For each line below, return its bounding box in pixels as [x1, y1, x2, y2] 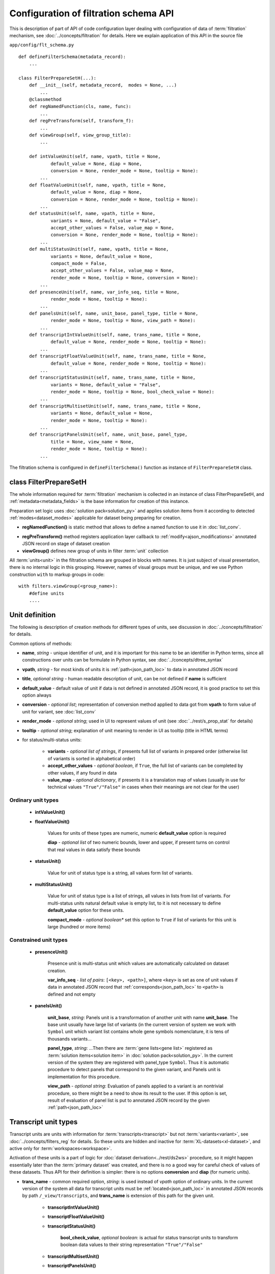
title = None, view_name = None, [50, 439, 134, 444]
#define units [29, 590, 65, 596]
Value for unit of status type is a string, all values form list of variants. [47, 869, 193, 876]
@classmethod [29, 97, 62, 102]
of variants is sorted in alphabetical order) [47, 755, 136, 761]
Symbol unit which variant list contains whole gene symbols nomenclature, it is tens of [47, 1028, 229, 1034]
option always [22, 692, 52, 698]
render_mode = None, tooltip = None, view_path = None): [50, 317, 196, 324]
